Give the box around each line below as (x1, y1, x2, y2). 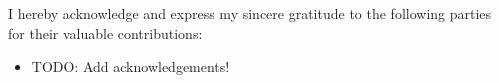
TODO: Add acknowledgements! (31, 56, 230, 77)
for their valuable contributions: (8, 22, 203, 43)
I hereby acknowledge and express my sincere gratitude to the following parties (8, 3, 492, 23)
